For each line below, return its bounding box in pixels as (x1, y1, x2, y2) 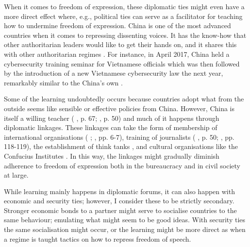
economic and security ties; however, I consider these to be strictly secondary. (4, 196, 234, 206)
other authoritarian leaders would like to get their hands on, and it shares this (4, 39, 237, 49)
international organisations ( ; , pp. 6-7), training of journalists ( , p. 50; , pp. (4, 132, 234, 142)
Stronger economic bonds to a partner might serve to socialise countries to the (4, 205, 237, 215)
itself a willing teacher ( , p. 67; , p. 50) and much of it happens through (4, 113, 219, 123)
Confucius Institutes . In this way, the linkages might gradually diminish (4, 150, 219, 161)
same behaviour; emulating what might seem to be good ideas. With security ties (4, 214, 246, 225)
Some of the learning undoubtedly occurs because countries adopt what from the (4, 94, 244, 104)
